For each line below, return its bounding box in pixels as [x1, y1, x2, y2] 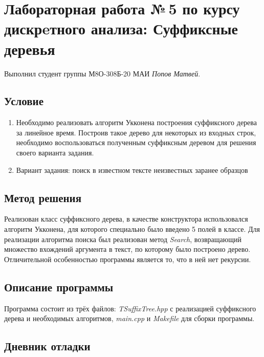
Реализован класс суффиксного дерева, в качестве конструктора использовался [4, 213, 248, 224]
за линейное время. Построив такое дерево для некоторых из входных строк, [16, 127, 256, 137]
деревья [4, 38, 55, 59]
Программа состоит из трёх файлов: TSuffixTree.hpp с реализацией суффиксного [4, 303, 256, 313]
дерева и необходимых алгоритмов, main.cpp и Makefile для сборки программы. [4, 313, 255, 324]
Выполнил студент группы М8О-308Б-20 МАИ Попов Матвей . [4, 68, 201, 78]
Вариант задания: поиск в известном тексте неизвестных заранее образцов [16, 164, 248, 175]
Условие [4, 93, 43, 109]
